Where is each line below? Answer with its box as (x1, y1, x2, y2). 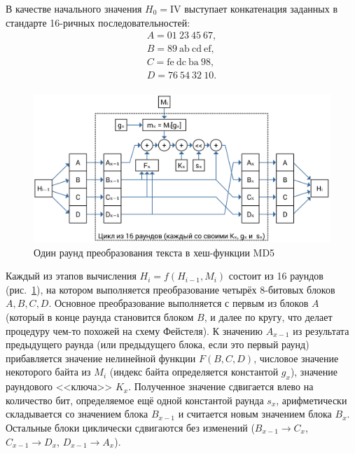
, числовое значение (253, 350, 339, 365)
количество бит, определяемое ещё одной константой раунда (6, 392, 264, 407)
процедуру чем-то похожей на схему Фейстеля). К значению (6, 323, 263, 338)
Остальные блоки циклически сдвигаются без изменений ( (6, 420, 255, 435)
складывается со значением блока (6, 406, 148, 421)
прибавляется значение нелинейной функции (6, 350, 196, 365)
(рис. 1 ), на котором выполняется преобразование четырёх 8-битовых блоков (6, 282, 335, 296)
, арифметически (276, 392, 347, 407)
